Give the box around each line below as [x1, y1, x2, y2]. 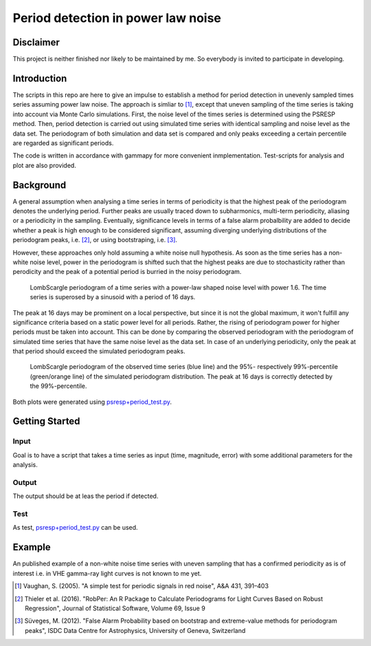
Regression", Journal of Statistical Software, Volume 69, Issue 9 [25, 604, 205, 612]
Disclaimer [12, 36, 60, 48]
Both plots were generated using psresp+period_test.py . [12, 398, 172, 406]
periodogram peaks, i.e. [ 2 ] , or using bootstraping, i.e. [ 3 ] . [12, 236, 178, 244]
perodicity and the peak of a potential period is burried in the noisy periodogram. [12, 268, 242, 276]
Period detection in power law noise [12, 10, 221, 25]
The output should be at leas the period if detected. [12, 492, 159, 500]
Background [12, 179, 67, 191]
